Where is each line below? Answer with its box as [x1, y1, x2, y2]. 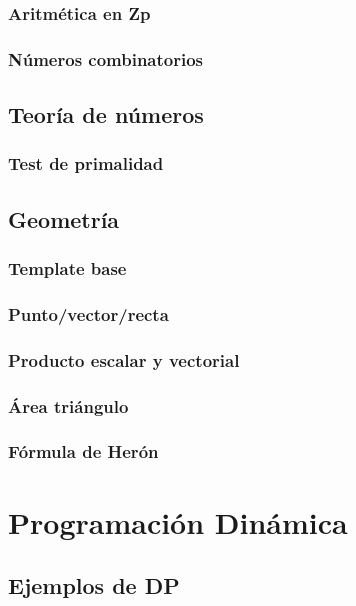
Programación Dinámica [8, 501, 348, 542]
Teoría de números [8, 99, 204, 130]
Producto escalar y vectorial [8, 347, 240, 372]
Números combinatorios [8, 46, 204, 71]
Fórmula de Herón [8, 439, 159, 464]
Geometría [8, 203, 120, 234]
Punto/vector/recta [8, 301, 169, 326]
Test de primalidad [8, 151, 164, 176]
